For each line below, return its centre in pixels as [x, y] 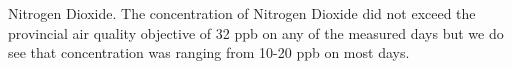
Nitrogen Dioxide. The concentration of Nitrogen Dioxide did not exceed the [242, 13]
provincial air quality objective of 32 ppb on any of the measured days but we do [256, 32]
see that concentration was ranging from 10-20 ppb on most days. [209, 52]
